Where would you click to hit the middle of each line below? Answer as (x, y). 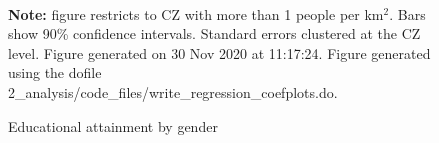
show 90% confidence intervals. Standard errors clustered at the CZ (214, 33)
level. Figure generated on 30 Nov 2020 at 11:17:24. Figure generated (219, 52)
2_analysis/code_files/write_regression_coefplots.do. (173, 91)
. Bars (407, 13)
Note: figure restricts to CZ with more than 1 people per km (196, 13)
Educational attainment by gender (113, 125)
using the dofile (55, 72)
